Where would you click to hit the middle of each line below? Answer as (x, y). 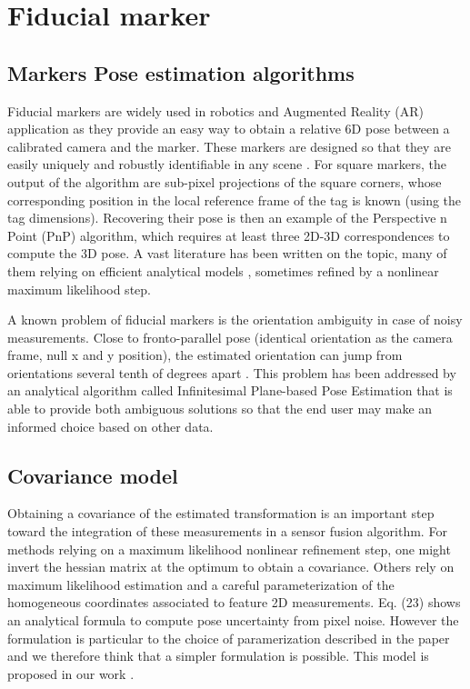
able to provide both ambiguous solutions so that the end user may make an (220, 409)
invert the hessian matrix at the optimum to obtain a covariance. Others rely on (231, 567)
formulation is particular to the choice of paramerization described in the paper (229, 638)
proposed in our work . (71, 673)
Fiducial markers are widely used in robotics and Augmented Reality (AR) (215, 110)
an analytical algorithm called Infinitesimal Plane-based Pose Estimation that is (230, 390)
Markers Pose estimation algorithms (181, 72)
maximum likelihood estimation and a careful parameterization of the (201, 584)
